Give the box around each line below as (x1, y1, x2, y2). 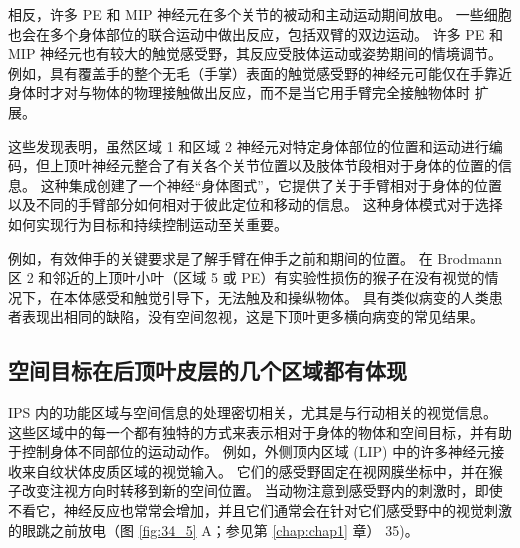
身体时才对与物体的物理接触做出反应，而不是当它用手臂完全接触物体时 (8, 82, 470, 103)
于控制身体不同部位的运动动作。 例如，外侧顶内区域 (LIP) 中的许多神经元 (8, 441, 491, 462)
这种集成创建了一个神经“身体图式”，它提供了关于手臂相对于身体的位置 (40, 174, 502, 195)
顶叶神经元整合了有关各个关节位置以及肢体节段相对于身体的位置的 (63, 155, 498, 176)
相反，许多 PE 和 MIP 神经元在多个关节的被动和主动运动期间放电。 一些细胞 (8, 4, 512, 24)
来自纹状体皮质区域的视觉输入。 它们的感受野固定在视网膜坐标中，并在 (21, 460, 489, 481)
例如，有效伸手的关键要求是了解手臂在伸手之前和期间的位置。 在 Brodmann (8, 247, 503, 268)
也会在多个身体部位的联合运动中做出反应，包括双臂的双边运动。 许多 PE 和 (8, 23, 504, 44)
